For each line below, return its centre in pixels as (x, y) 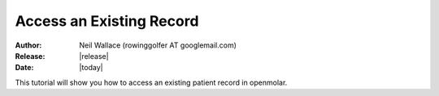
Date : (24, 68)
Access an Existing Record (107, 21)
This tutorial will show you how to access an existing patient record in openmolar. (151, 82)
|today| (91, 68)
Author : (28, 45)
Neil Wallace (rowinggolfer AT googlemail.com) (158, 45)
